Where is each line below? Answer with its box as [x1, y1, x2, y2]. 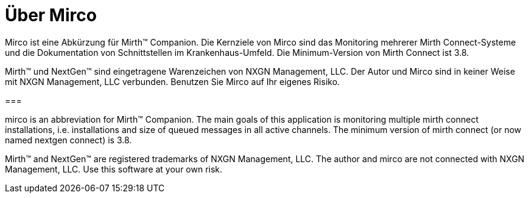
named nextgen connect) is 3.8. [5, 134, 132, 145]
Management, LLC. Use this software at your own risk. [5, 163, 223, 174]
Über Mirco [5, 5, 97, 26]
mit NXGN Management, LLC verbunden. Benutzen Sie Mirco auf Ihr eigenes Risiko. [5, 76, 340, 87]
